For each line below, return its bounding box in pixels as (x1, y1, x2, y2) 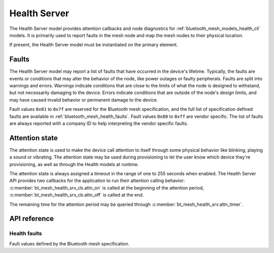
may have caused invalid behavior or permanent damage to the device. (9, 97, 158, 103)
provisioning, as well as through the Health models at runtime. (9, 161, 139, 167)
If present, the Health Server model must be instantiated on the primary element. (9, 42, 178, 48)
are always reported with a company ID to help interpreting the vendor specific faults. (9, 120, 188, 126)
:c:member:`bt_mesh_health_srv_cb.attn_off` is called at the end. (9, 192, 144, 198)
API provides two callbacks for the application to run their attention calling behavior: (9, 178, 185, 184)
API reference (9, 214, 54, 223)
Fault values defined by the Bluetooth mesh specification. (9, 240, 130, 246)
